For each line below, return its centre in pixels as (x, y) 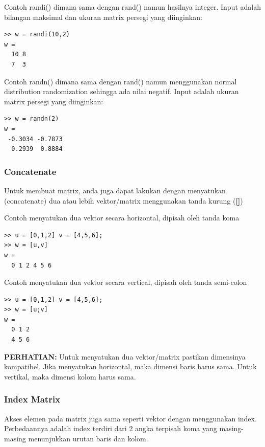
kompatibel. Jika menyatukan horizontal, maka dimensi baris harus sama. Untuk (130, 366)
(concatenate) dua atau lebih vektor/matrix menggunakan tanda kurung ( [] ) (124, 200)
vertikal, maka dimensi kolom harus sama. (70, 376)
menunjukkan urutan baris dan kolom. (88, 438)
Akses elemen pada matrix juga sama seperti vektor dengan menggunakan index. (130, 418)
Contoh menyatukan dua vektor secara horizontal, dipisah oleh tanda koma (122, 218)
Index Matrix (32, 399)
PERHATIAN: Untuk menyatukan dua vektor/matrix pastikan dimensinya (125, 356)
